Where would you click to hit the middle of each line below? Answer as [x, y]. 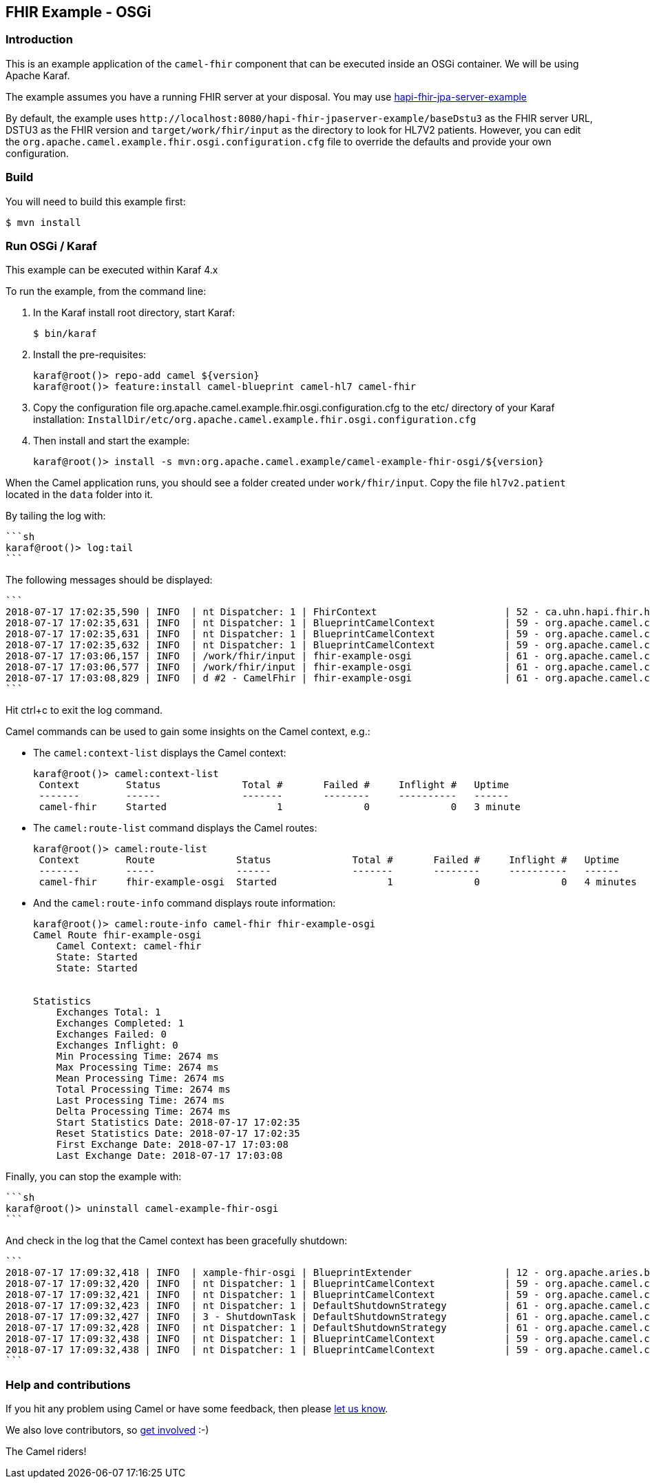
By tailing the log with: [56, 516]
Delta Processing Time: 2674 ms [143, 1112]
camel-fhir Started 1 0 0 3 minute [280, 807]
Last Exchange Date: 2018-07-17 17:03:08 [169, 1156]
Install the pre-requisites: [90, 355]
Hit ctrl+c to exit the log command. [84, 710]
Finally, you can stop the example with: [94, 1177]
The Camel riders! [46, 1452]
